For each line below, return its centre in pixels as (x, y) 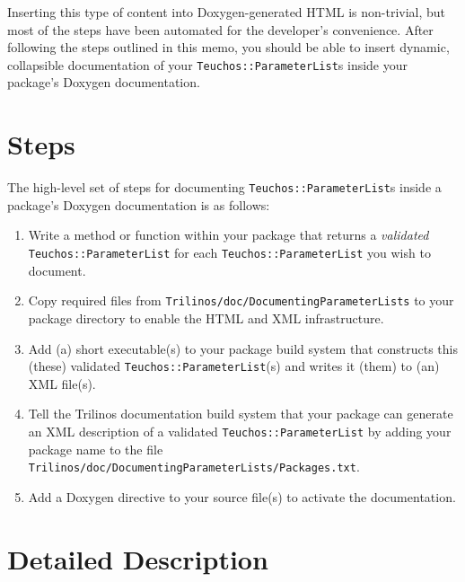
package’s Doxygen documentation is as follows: (139, 204)
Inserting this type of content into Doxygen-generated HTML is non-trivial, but (227, 12)
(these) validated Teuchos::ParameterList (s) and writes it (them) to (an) (234, 366)
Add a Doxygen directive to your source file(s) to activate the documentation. (242, 496)
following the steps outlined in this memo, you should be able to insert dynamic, (228, 47)
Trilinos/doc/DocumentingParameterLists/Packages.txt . (194, 467)
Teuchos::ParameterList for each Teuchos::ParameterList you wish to (229, 252)
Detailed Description (138, 558)
